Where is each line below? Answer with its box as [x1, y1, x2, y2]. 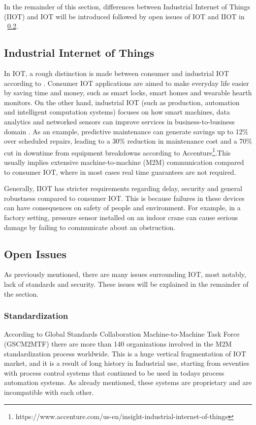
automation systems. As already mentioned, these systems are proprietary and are [4, 377, 252, 387]
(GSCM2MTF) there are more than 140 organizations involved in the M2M [4, 338, 232, 348]
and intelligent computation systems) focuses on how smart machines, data [4, 107, 230, 117]
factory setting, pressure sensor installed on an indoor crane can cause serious [4, 212, 238, 222]
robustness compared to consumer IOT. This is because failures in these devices [4, 193, 245, 203]
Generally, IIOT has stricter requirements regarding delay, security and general [4, 183, 242, 193]
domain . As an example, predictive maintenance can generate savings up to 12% [4, 126, 249, 136]
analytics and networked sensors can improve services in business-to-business [4, 116, 235, 126]
